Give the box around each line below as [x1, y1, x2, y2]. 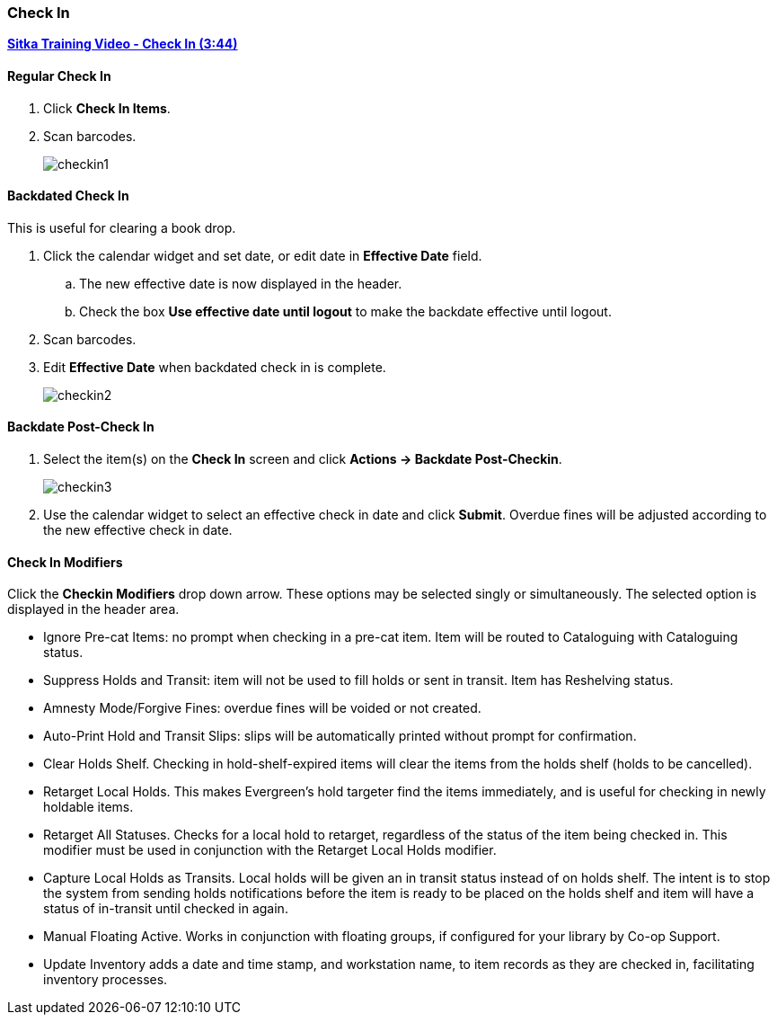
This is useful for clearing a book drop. [7, 219, 236, 236]
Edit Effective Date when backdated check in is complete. [43, 359, 386, 375]
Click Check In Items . [43, 100, 171, 116]
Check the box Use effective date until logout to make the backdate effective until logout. [79, 303, 612, 319]
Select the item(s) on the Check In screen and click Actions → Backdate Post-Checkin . [43, 451, 562, 467]
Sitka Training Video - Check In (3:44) [7, 36, 238, 52]
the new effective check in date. [43, 522, 233, 538]
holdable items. [43, 799, 134, 815]
